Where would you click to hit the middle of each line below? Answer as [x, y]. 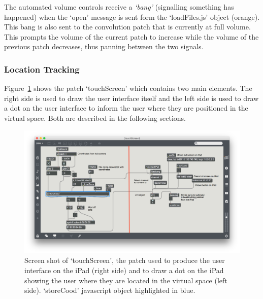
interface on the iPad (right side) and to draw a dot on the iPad [124, 270]
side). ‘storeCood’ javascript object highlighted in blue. [110, 290]
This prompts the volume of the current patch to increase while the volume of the [131, 36]
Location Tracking [42, 69]
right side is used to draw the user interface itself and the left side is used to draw [131, 98]
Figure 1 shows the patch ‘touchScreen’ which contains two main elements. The [128, 88]
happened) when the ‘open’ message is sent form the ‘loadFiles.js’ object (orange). [132, 16]
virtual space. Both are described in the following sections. [95, 118]
